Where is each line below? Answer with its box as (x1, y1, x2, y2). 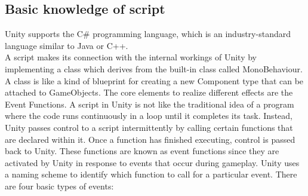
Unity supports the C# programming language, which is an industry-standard (5, 27, 291, 40)
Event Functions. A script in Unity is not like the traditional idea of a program (5, 97, 294, 110)
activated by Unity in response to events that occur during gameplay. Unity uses (5, 156, 300, 169)
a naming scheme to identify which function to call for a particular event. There (5, 168, 297, 180)
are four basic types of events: (5, 179, 114, 192)
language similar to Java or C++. (5, 39, 128, 51)
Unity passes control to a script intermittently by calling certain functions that (5, 121, 293, 133)
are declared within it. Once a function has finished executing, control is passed (5, 133, 295, 145)
